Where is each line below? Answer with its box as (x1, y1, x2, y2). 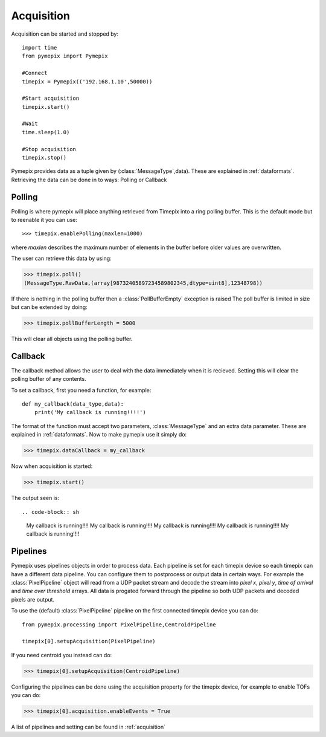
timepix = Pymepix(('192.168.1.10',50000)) (22, 78, 153, 85)
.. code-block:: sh (22, 508, 80, 515)
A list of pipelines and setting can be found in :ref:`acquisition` (11, 723, 166, 731)
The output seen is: (11, 495, 60, 502)
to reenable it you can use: (11, 216, 78, 224)
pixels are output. (11, 596, 54, 603)
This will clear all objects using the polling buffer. (11, 335, 133, 342)
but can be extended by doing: (11, 304, 88, 311)
